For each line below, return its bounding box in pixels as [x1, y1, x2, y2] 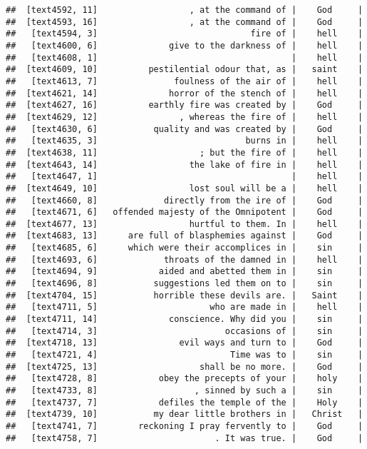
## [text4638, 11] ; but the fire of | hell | [6, 147, 363, 158]
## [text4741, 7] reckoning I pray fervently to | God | [6, 420, 363, 431]
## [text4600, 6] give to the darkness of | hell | [6, 40, 363, 51]
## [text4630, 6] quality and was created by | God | [6, 123, 363, 134]
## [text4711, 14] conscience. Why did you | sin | [6, 314, 363, 325]
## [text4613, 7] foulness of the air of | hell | [6, 76, 363, 86]
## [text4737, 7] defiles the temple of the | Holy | [6, 397, 363, 408]
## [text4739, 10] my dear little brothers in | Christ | [6, 409, 363, 420]
